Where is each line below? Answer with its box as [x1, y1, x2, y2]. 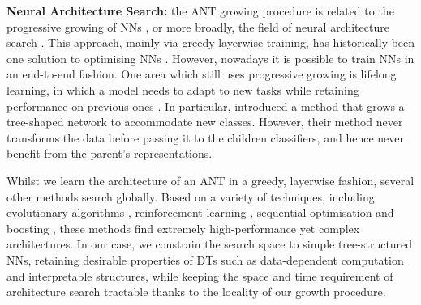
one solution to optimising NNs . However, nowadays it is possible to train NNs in [6, 49, 415, 66]
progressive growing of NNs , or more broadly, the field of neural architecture [6, 18, 389, 35]
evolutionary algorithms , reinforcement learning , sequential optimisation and [6, 204, 394, 221]
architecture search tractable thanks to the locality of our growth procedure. [6, 283, 386, 300]
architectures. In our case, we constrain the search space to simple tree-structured [6, 235, 413, 252]
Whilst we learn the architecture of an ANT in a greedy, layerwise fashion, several [6, 172, 415, 189]
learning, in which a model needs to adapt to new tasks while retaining [6, 81, 359, 98]
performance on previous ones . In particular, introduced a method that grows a [6, 97, 405, 114]
